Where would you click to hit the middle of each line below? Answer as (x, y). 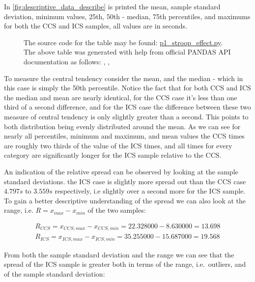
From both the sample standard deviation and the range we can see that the (119, 254)
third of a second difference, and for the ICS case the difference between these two (127, 107)
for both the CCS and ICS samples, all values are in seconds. (96, 26)
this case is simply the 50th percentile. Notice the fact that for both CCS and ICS (127, 88)
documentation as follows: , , (67, 61)
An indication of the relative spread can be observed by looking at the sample (121, 171)
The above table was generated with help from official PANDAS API (127, 52)
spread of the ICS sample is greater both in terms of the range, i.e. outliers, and (125, 264)
